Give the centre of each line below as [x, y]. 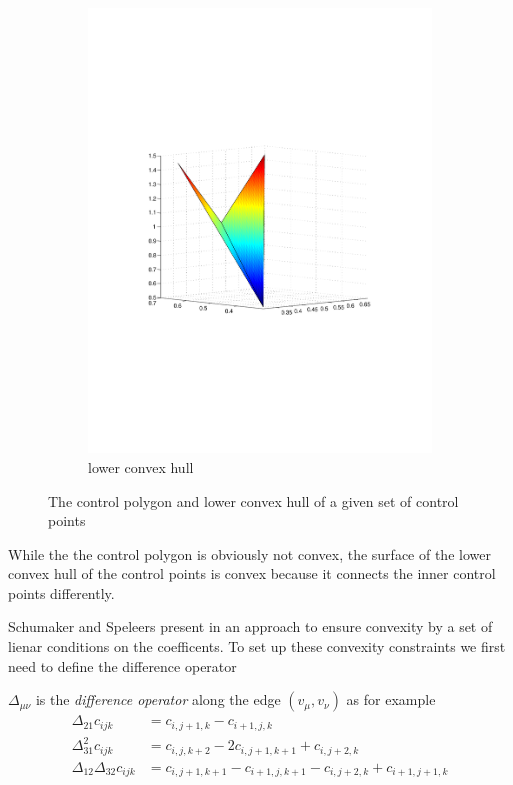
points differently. [61, 592]
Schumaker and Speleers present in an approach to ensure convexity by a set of [250, 626]
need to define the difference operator [122, 665]
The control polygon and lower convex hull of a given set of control [253, 500]
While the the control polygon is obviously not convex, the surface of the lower [249, 553]
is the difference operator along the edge [158, 699]
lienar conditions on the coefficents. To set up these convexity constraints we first [257, 646]
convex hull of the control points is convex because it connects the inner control [252, 573]
